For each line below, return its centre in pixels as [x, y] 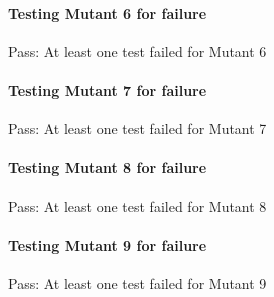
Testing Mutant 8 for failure [107, 167]
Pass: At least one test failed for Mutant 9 [137, 282]
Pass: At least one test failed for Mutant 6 [137, 50]
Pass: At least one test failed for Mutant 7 [137, 128]
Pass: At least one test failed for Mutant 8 [137, 205]
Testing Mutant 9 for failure [107, 244]
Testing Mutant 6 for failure [107, 12]
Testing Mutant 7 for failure [107, 89]
